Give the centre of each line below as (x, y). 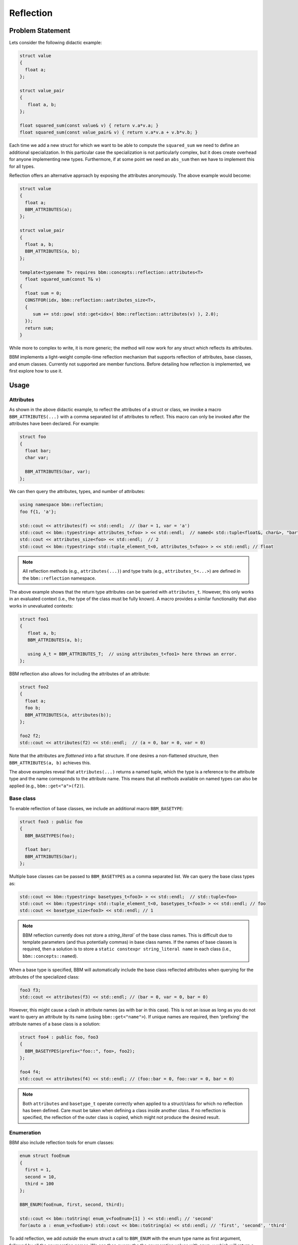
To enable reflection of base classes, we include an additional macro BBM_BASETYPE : (96, 808)
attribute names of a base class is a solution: (55, 1024)
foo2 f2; (30, 736)
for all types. (22, 166)
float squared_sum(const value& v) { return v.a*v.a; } (89, 125)
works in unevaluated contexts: (41, 606)
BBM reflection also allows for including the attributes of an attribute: (79, 674)
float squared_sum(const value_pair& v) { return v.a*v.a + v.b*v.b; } (109, 132)
